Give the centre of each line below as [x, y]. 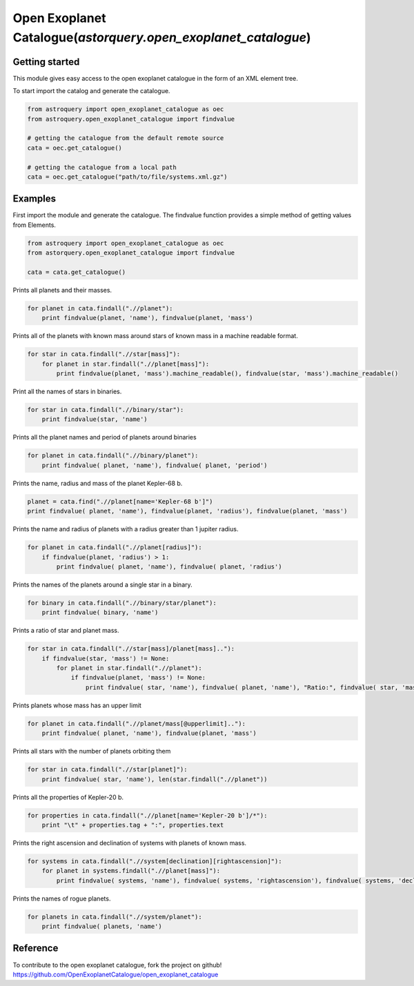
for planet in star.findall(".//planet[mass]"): [126, 364]
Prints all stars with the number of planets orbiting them [92, 751]
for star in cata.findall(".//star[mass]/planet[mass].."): [131, 649]
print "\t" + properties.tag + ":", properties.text [133, 825]
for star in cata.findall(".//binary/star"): [106, 410]
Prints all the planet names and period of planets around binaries [105, 437]
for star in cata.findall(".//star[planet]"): [107, 770]
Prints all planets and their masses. [62, 290]
